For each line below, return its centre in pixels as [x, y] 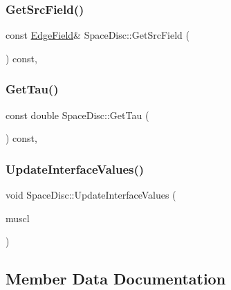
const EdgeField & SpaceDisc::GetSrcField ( [98, 35]
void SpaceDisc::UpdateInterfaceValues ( [91, 195]
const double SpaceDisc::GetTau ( [77, 115]
